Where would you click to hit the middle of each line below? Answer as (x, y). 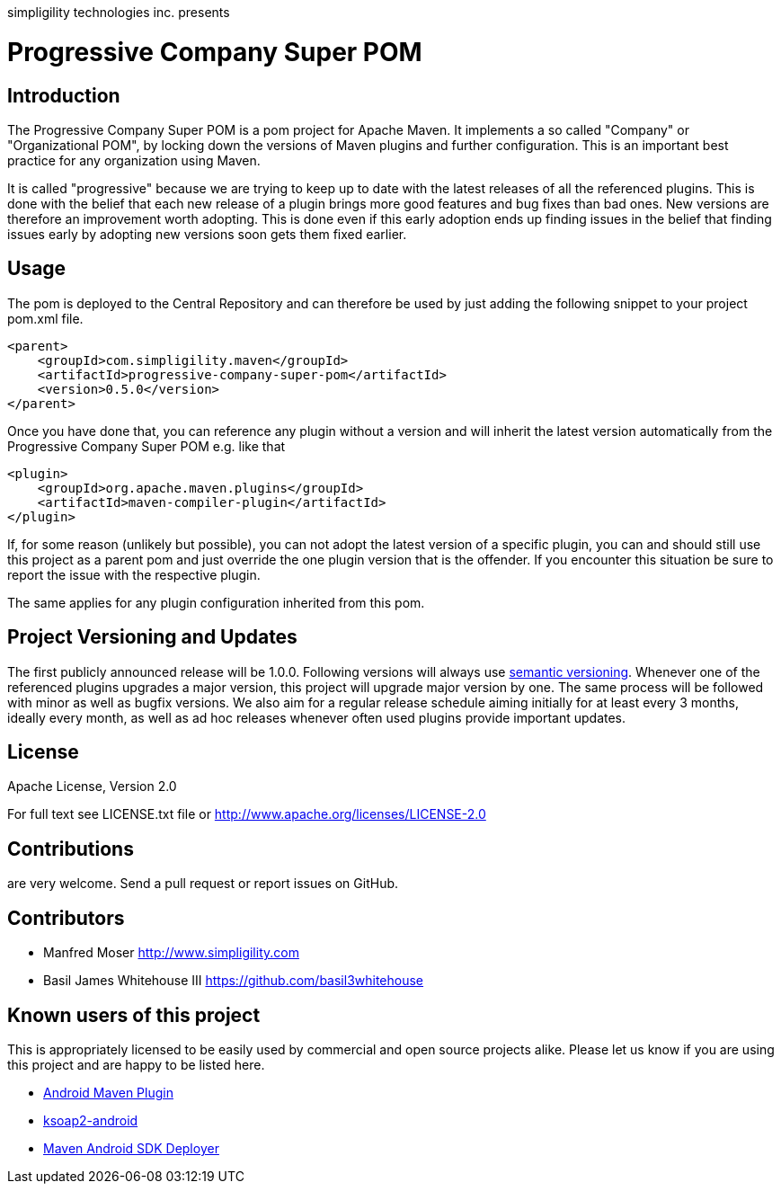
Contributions (71, 849)
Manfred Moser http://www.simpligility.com (171, 953)
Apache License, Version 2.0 (92, 787)
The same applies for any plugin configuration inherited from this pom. (216, 602)
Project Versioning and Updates (152, 637)
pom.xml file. (45, 318)
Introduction (64, 95)
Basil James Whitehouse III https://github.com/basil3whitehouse (234, 981)
